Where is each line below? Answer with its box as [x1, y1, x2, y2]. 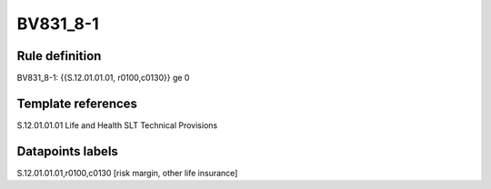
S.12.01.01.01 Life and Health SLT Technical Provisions [16, 119, 218, 131]
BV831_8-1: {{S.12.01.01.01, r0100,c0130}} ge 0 [16, 73, 190, 84]
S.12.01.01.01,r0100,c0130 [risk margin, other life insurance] [16, 167, 238, 178]
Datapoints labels [16, 144, 118, 159]
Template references [16, 95, 138, 111]
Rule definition [16, 48, 102, 64]
